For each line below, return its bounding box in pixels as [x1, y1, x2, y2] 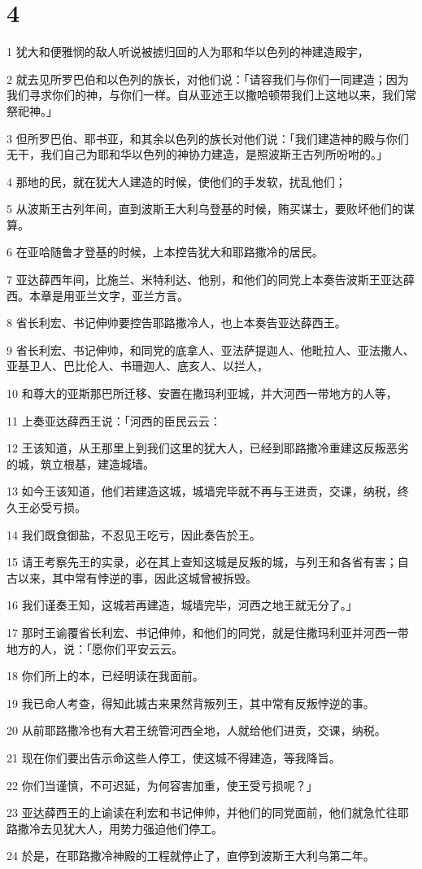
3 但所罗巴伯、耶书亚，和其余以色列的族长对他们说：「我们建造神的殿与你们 [7, 129, 409, 146]
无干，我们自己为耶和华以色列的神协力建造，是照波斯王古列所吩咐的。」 [7, 146, 388, 163]
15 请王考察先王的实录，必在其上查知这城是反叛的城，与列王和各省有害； [7, 553, 398, 570]
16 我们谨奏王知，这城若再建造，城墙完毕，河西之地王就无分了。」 [7, 596, 358, 614]
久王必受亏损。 [7, 499, 86, 515]
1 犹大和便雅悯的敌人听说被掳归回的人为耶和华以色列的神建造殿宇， [7, 43, 369, 60]
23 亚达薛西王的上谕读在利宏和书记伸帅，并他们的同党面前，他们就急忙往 [7, 804, 398, 821]
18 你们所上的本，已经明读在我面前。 [7, 667, 204, 684]
